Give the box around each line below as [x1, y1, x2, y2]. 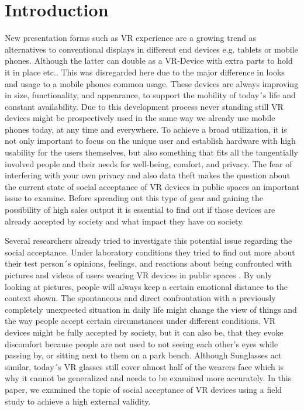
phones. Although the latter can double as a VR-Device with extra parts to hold [5, 54, 293, 67]
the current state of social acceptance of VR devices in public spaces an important [5, 180, 299, 192]
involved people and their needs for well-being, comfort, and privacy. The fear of [5, 157, 292, 170]
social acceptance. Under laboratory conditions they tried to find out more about [5, 246, 295, 258]
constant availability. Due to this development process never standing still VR [5, 100, 284, 112]
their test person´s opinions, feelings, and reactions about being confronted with [5, 257, 292, 270]
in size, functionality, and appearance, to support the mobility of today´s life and [5, 89, 296, 101]
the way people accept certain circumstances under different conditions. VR [5, 315, 275, 327]
